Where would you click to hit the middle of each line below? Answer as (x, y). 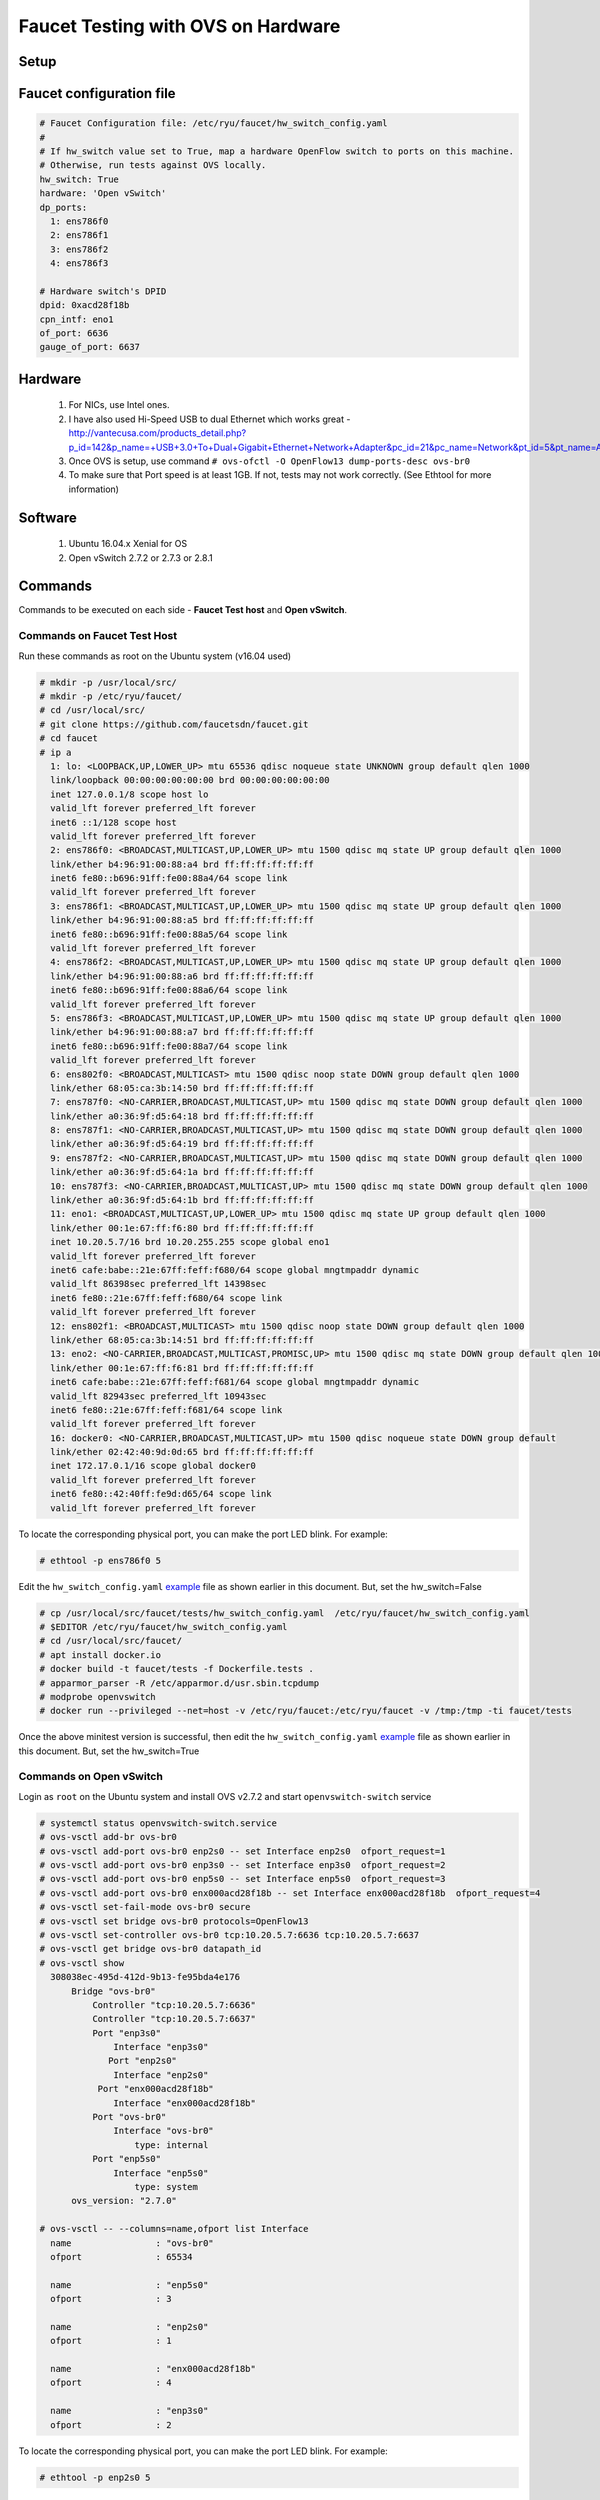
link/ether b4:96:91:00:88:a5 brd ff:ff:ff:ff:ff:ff (182, 920)
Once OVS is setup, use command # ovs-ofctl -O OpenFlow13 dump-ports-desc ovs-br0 (269, 461)
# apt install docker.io (100, 1654)
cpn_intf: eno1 (76, 319)
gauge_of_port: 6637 (89, 347)
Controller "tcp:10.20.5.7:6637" (174, 2019)
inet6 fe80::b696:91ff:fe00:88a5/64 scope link (169, 934)
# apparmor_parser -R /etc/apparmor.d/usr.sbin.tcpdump (179, 1683)
